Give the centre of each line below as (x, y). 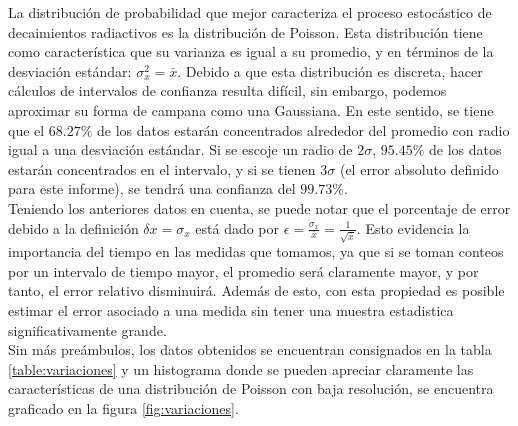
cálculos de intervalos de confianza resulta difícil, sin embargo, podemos (227, 90)
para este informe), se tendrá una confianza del (152, 188)
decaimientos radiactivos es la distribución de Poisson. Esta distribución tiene (245, 31)
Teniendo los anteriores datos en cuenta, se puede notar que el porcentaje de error (259, 207)
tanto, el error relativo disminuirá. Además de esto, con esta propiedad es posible (256, 290)
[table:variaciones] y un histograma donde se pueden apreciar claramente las (241, 368)
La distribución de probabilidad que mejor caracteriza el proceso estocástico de (250, 12)
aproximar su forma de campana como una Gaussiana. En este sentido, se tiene (251, 109)
